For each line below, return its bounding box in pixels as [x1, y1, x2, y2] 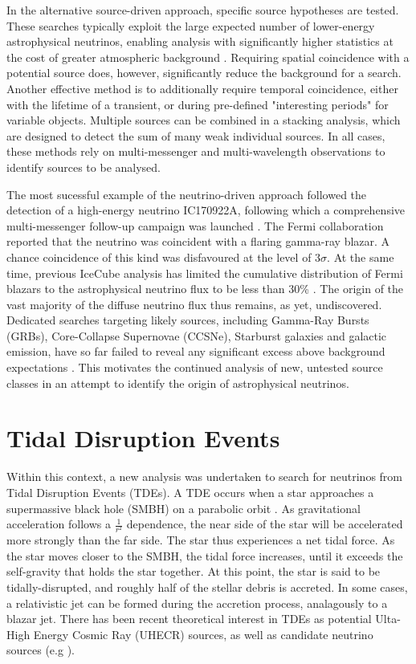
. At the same [327, 248, 394, 265]
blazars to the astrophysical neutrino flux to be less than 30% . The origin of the [6, 280, 404, 297]
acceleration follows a [6, 515, 111, 532]
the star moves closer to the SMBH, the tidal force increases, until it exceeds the [6, 547, 403, 564]
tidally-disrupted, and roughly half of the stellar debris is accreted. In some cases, [6, 579, 408, 596]
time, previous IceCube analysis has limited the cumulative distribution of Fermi [6, 264, 403, 281]
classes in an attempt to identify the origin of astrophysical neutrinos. [6, 374, 349, 391]
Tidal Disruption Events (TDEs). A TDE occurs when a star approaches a [6, 483, 374, 500]
